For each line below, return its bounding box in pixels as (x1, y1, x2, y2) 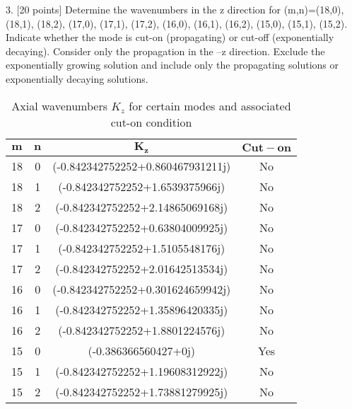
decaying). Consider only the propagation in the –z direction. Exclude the (6, 43, 325, 58)
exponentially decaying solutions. (6, 71, 148, 86)
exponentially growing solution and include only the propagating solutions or (6, 57, 339, 72)
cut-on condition (110, 113, 192, 130)
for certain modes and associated (129, 97, 291, 114)
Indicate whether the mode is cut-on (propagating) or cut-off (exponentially (6, 30, 334, 45)
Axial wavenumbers (11, 97, 108, 114)
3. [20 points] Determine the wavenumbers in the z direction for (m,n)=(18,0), (6, 2, 344, 16)
